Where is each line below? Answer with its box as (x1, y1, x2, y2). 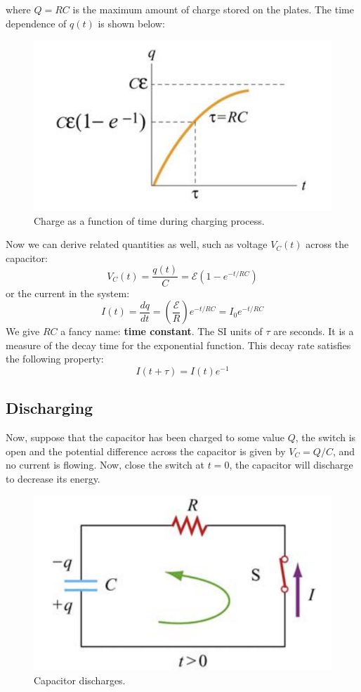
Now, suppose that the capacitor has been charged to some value (6, 430, 285, 445)
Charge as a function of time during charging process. (34, 213, 265, 228)
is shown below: (98, 15, 165, 30)
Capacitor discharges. (34, 672, 126, 687)
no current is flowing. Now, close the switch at (6, 457, 204, 472)
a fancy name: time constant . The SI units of (60, 324, 263, 339)
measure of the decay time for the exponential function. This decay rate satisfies (6, 337, 351, 352)
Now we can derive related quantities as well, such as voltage (6, 237, 268, 252)
